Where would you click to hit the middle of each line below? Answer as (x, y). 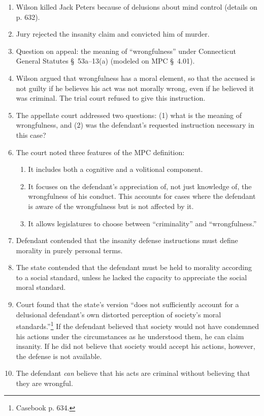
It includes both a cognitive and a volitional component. (115, 169)
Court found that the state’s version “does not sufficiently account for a (127, 304)
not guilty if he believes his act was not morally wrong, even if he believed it (135, 88)
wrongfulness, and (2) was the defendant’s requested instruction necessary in (135, 125)
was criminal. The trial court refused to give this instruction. (111, 98)
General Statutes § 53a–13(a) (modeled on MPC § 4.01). (105, 61)
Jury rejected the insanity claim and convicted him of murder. (113, 34)
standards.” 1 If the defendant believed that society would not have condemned (138, 325)
